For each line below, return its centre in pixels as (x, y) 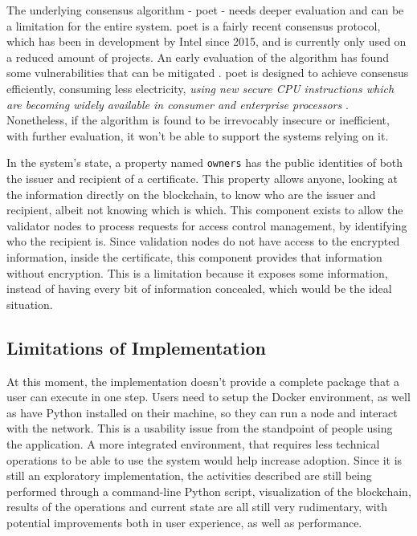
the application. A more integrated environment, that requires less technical (193, 443)
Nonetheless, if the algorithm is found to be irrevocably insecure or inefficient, (198, 120)
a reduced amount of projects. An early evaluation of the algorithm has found (198, 57)
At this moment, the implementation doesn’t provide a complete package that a (203, 381)
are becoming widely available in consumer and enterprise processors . (178, 104)
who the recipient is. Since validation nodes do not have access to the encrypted (203, 241)
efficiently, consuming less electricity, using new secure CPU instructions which (200, 88)
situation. (30, 304)
